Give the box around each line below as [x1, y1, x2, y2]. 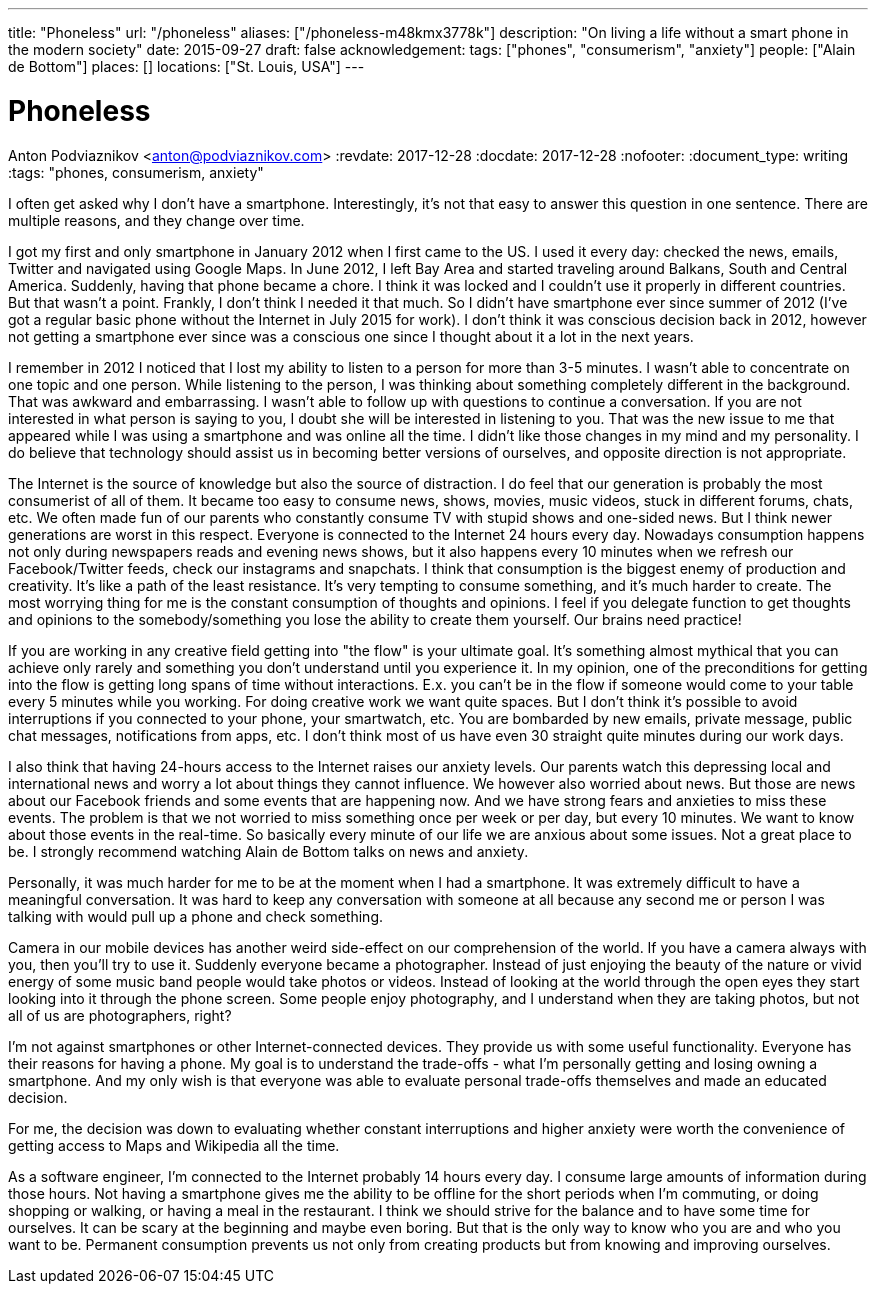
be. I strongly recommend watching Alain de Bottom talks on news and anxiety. [8, 842, 529, 860]
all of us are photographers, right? [8, 1006, 232, 1024]
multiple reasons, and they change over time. [8, 211, 305, 229]
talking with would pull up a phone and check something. [8, 907, 384, 925]
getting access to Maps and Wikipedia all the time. [8, 1136, 340, 1154]
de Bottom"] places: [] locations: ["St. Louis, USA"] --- [8, 58, 365, 75]
